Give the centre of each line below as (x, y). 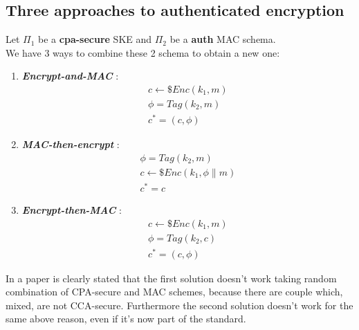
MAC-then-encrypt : (71, 144)
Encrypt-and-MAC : (70, 76)
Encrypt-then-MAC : (72, 209)
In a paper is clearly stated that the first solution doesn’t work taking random (171, 278)
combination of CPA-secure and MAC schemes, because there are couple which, (174, 292)
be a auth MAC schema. (223, 39)
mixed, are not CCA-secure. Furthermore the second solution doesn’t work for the (179, 305)
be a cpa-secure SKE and (95, 39)
